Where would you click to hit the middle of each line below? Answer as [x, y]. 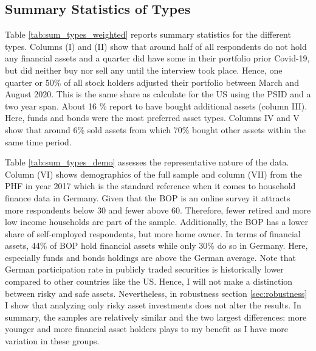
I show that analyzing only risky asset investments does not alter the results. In [153, 305]
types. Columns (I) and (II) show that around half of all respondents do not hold [156, 46]
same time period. [38, 141]
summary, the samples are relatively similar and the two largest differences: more [156, 317]
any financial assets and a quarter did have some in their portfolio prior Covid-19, [157, 58]
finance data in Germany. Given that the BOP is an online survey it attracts [148, 197]
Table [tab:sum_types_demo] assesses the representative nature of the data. [147, 162]
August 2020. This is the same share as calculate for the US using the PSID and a [158, 94]
